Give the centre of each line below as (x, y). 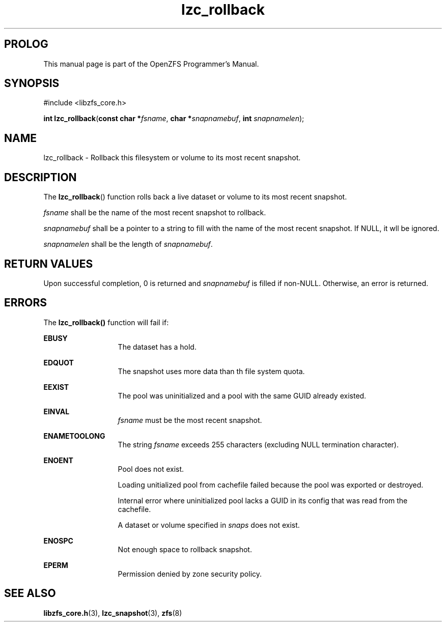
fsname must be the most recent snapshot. (190, 420)
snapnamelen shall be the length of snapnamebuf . (128, 244)
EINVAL (57, 411)
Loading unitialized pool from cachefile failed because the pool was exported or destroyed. (271, 485)
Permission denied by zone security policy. (190, 574)
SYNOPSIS (32, 83)
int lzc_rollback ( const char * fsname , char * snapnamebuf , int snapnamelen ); (174, 119)
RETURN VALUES (49, 264)
